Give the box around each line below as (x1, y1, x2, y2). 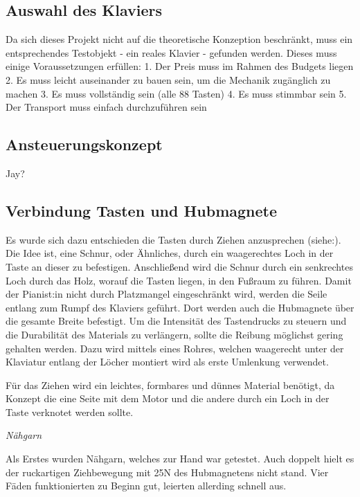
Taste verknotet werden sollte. (6, 404, 134, 419)
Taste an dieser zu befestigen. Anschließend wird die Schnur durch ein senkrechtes (6, 259, 353, 273)
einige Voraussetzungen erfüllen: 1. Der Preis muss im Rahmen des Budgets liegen (6, 59, 354, 73)
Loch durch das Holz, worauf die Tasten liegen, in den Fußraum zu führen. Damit (6, 273, 352, 287)
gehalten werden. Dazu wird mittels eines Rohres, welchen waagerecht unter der (6, 341, 344, 355)
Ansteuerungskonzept (6, 134, 163, 155)
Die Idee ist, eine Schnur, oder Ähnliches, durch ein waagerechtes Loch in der (6, 246, 334, 260)
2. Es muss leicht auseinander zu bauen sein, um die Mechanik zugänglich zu (6, 72, 331, 87)
